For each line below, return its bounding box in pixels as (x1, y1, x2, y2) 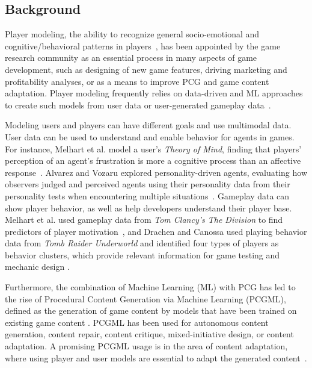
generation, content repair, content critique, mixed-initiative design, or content (5, 328, 294, 340)
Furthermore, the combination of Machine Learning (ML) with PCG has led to (5, 281, 296, 293)
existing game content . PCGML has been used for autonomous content (5, 316, 269, 328)
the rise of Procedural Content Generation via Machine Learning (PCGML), (5, 292, 286, 305)
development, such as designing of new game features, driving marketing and (5, 63, 287, 75)
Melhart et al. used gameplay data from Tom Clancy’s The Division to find (5, 213, 283, 226)
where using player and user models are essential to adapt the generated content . (5, 351, 307, 364)
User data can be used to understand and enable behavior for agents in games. (5, 130, 295, 143)
